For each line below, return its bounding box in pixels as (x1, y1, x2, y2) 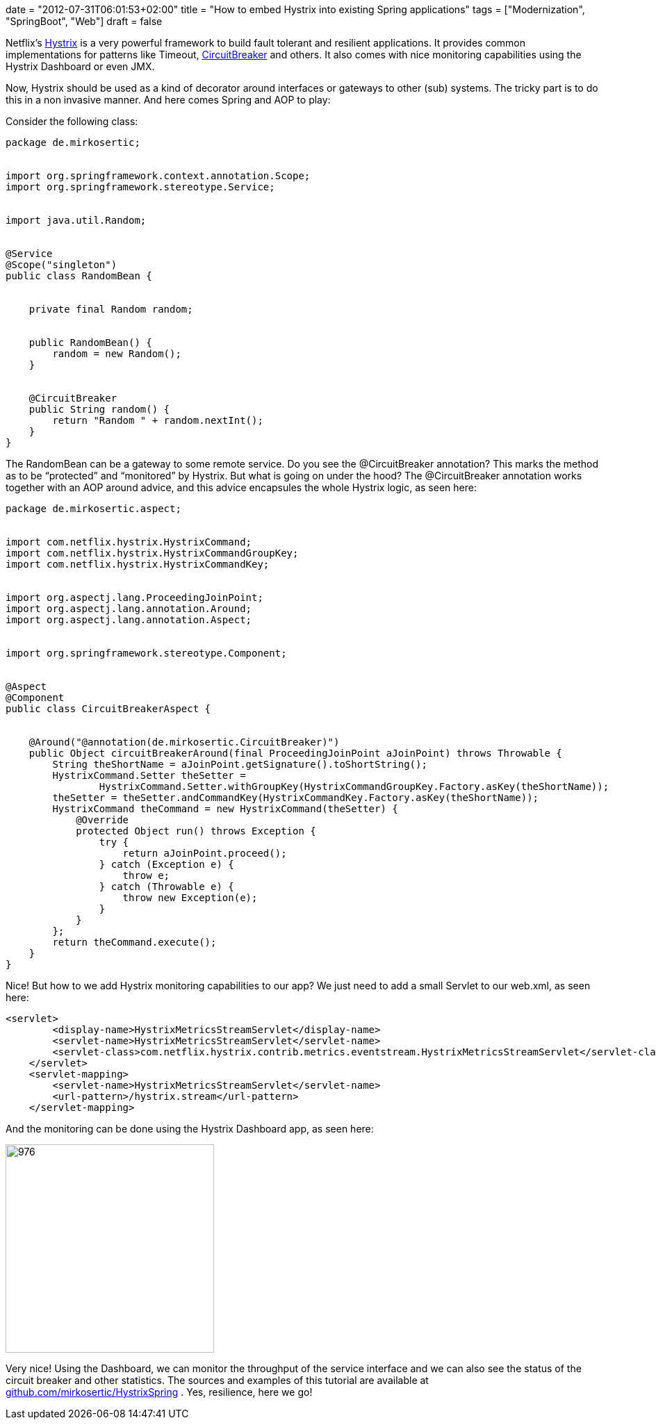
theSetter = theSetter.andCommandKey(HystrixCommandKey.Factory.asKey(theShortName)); (52, 792, 539, 803)
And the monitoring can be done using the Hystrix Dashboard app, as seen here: (6, 1123, 374, 1135)
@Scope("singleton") (6, 259, 117, 270)
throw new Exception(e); (122, 892, 258, 903)
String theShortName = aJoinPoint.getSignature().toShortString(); (52, 759, 427, 770)
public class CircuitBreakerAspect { (6, 703, 211, 714)
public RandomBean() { (28, 337, 152, 348)
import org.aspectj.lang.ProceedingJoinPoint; (6, 592, 263, 603)
